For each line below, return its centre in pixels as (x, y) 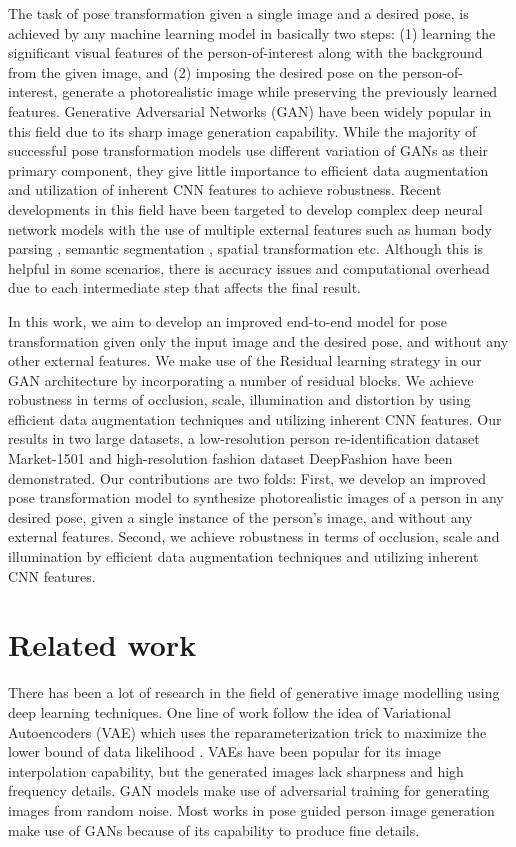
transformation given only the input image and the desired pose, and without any (258, 340)
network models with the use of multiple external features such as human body (250, 228)
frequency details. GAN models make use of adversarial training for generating (249, 790)
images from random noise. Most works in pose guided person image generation (251, 809)
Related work (102, 644)
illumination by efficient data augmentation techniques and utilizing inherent (243, 556)
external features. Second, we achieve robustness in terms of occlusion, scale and (254, 536)
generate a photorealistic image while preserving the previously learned (280, 91)
